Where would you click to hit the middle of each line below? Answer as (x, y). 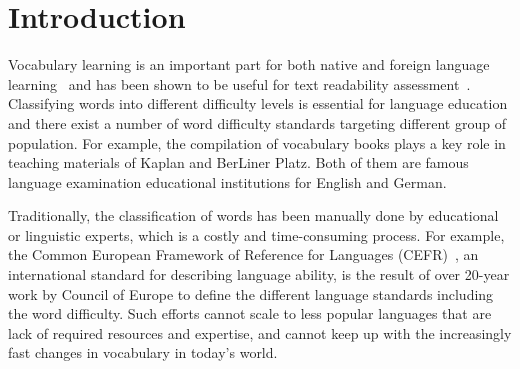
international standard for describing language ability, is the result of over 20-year (259, 274)
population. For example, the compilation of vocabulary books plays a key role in (257, 142)
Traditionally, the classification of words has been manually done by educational (253, 215)
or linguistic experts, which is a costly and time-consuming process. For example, (256, 234)
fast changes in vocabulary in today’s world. (143, 352)
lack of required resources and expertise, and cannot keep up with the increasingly (260, 332)
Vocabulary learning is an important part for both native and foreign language (249, 64)
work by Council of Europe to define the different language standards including (251, 293)
